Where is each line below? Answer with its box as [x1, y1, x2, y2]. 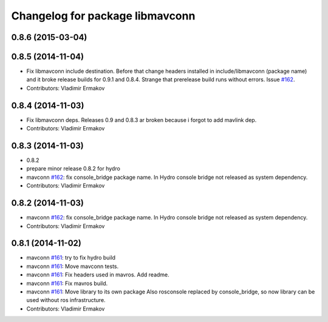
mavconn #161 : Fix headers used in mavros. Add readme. [26, 271, 169, 278]
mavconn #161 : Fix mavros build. [26, 280, 108, 287]
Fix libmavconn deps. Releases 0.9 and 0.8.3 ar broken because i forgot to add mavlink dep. [26, 116, 257, 124]
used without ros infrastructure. [26, 297, 106, 304]
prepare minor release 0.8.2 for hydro [26, 165, 121, 172]
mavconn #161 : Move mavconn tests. [26, 263, 119, 270]
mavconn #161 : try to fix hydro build [26, 254, 115, 261]
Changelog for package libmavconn [11, 9, 196, 22]
